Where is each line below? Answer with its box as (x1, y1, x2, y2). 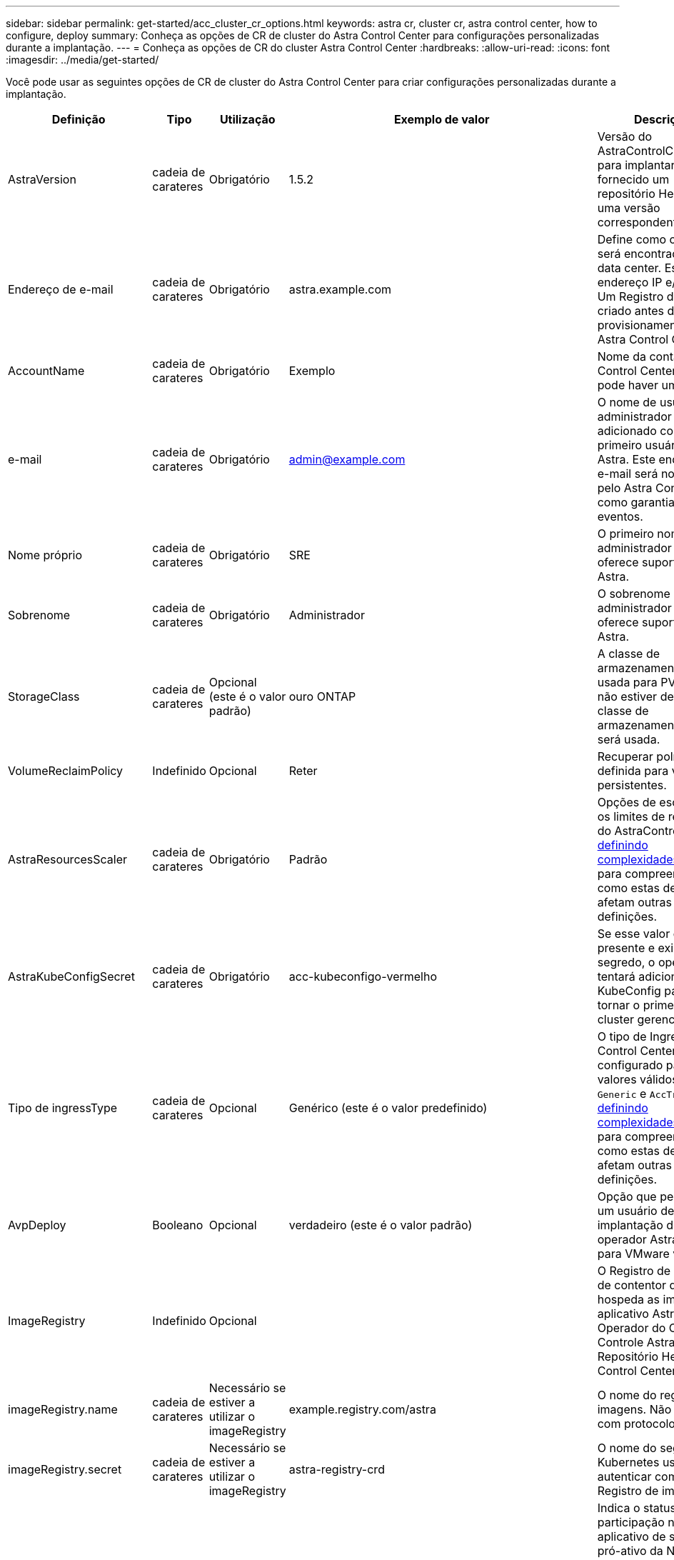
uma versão (597, 201, 660, 215)
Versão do (597, 129, 653, 144)
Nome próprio (8, 548, 83, 562)
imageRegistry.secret (8, 1462, 122, 1476)
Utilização (219, 112, 276, 126)
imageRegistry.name (8, 1402, 118, 1416)
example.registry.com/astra (288, 1402, 436, 1416)
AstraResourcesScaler (8, 852, 128, 866)
